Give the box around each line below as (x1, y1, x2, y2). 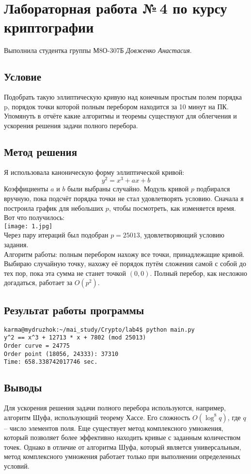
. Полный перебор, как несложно (150, 268, 247, 278)
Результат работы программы (4, 302, 144, 317)
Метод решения (4, 144, 78, 159)
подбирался (196, 184, 230, 194)
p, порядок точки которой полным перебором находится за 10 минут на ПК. (4, 101, 229, 111)
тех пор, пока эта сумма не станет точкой (4, 268, 126, 278)
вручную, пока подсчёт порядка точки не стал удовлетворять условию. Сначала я (4, 193, 244, 203)
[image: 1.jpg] (4, 222, 53, 230)
